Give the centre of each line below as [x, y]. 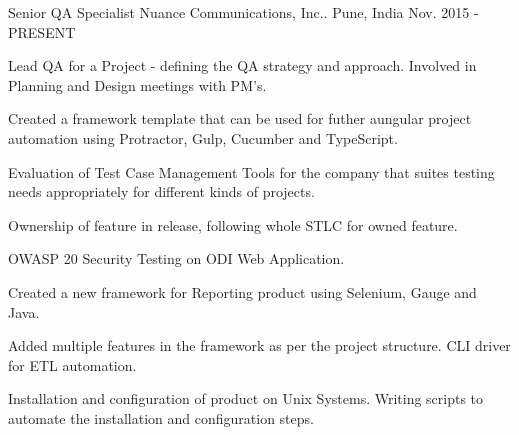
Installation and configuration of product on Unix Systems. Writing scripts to [246, 398]
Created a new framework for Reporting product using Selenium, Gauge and [242, 291]
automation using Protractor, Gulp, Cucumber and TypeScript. [203, 137]
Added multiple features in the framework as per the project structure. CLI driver [259, 345]
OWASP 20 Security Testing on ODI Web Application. [176, 258]
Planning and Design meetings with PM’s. [137, 84]
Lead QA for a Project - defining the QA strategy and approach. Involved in [242, 65]
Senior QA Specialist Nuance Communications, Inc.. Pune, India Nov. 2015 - [243, 12]
